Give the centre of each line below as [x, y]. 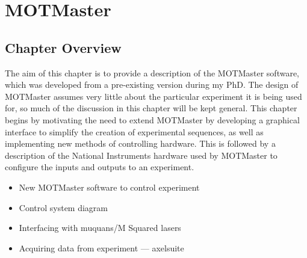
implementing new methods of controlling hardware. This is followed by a [140, 143]
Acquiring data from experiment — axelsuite [101, 247]
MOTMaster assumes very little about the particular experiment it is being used [153, 96]
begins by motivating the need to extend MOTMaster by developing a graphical [152, 119]
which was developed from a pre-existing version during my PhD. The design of [152, 84]
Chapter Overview [63, 47]
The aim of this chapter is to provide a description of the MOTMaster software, [152, 72]
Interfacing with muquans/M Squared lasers [100, 228]
